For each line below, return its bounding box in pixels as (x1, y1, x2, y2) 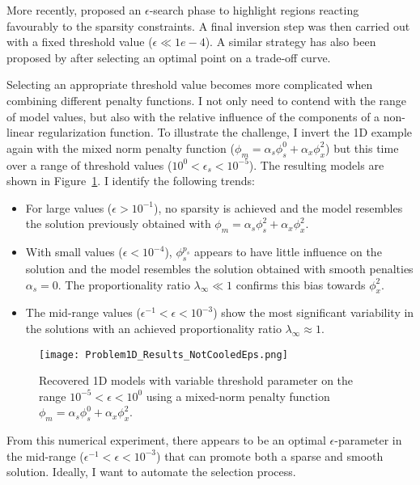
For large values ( (25, 199, 112, 216)
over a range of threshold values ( (6, 156, 172, 173)
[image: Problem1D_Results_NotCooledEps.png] (39, 348, 288, 361)
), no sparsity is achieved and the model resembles (153, 199, 403, 216)
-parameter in (334, 432, 402, 449)
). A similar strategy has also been (205, 33, 376, 50)
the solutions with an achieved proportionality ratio (25, 319, 282, 336)
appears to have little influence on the (193, 243, 382, 260)
